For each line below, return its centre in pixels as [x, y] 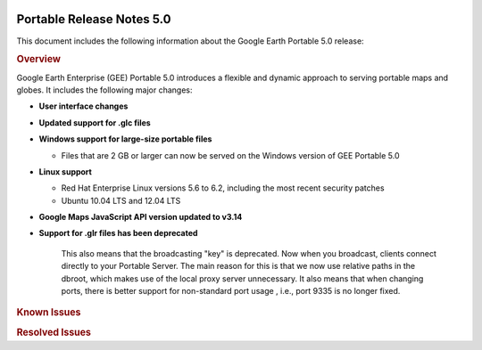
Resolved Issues [54, 332]
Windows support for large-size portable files [125, 139]
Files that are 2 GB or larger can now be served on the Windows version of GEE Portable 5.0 [231, 155]
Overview [39, 60]
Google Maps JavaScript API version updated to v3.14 [141, 217]
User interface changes [83, 106]
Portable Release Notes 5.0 [94, 19]
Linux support [66, 171]
